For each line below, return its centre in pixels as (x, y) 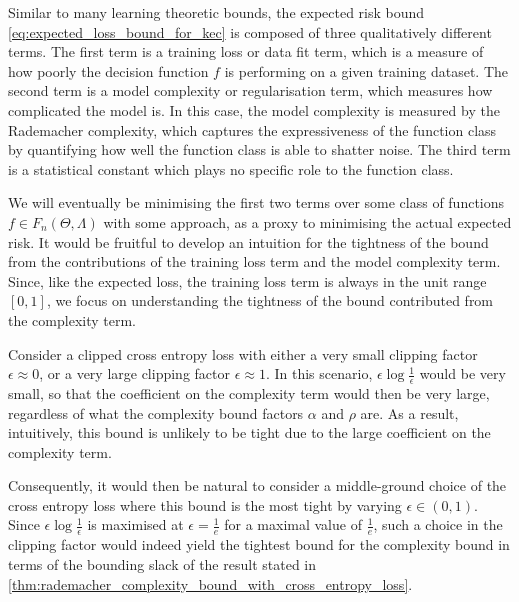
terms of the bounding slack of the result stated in (162, 563)
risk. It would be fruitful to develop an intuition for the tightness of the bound (248, 241)
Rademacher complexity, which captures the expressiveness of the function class (252, 129)
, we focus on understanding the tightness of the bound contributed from (270, 300)
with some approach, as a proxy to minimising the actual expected (307, 221)
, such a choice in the (438, 524)
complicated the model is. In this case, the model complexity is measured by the (254, 109)
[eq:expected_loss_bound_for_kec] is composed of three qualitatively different (250, 31)
